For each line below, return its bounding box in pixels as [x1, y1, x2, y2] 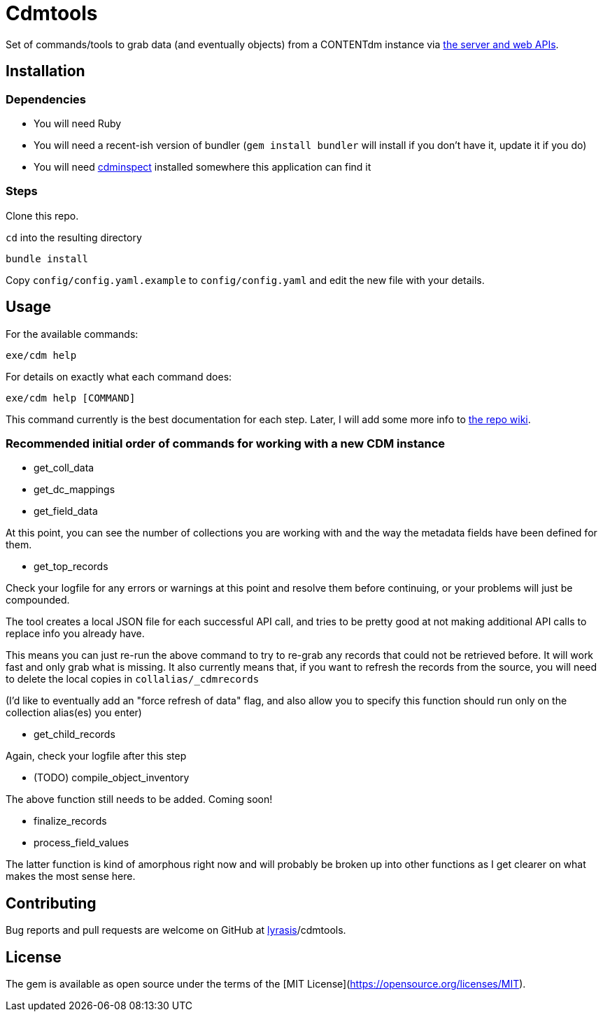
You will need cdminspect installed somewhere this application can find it [34, 160, 371, 173]
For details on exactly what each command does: [6, 370, 232, 383]
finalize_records [34, 815, 107, 827]
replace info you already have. [6, 627, 145, 640]
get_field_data [34, 505, 98, 518]
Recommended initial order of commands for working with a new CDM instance [6, 436, 446, 450]
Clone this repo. [6, 209, 79, 222]
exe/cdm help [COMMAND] [6, 392, 136, 404]
